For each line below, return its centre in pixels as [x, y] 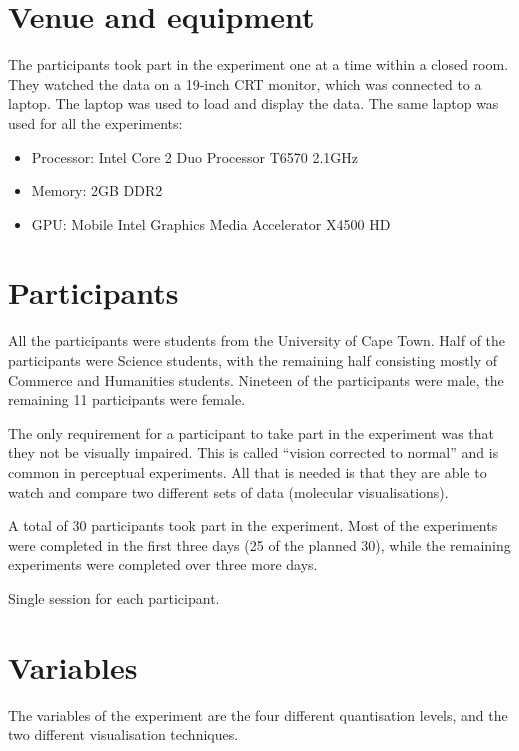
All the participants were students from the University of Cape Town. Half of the [257, 340]
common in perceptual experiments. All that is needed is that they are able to [247, 471]
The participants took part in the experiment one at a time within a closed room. [258, 64]
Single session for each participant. [114, 597]
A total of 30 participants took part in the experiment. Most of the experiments [253, 525]
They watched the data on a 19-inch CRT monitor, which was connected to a [245, 83]
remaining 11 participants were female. [127, 399]
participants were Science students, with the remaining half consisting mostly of [253, 360]
